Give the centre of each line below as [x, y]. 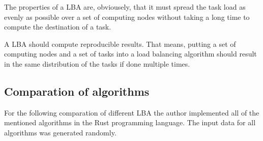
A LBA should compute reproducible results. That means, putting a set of [120, 44]
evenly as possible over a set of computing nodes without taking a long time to [127, 17]
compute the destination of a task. [58, 27]
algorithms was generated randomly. [60, 132]
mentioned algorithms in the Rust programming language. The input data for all [130, 122]
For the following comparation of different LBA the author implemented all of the [132, 112]
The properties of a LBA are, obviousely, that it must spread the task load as [125, 7]
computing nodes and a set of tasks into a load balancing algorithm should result [130, 54]
